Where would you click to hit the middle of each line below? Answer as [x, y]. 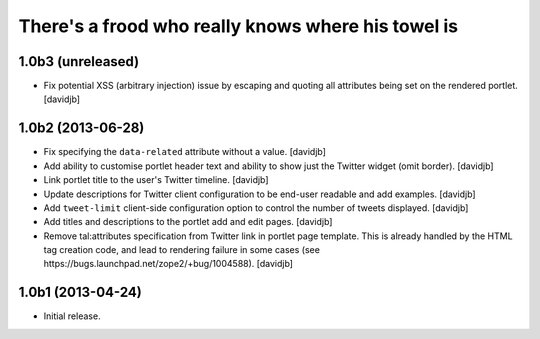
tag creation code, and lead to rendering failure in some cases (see [181, 250]
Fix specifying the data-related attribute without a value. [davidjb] [185, 152]
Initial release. [72, 316]
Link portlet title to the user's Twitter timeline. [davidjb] [156, 180]
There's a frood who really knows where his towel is [238, 26]
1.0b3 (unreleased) [79, 61]
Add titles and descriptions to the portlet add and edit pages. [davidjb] [188, 222]
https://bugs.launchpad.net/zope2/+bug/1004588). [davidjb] [168, 264]
